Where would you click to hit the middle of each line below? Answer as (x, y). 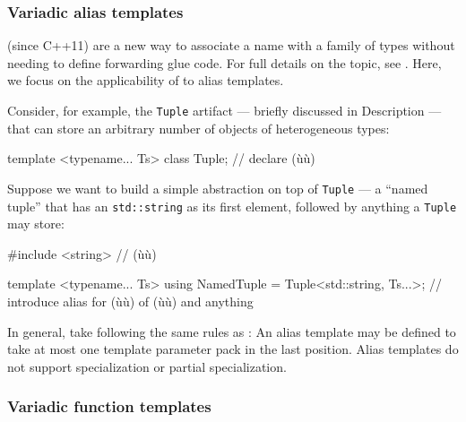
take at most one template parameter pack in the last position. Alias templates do (233, 349)
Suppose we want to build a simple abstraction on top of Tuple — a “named (218, 188)
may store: (36, 224)
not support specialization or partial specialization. (147, 366)
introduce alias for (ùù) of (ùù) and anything (130, 301)
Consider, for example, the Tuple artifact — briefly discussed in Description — (224, 110)
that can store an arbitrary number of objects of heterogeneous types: (198, 128)
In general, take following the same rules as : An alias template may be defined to (232, 331)
